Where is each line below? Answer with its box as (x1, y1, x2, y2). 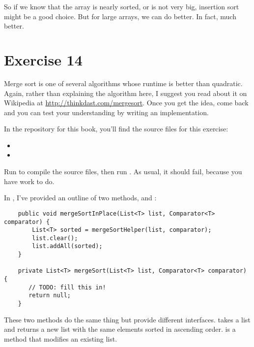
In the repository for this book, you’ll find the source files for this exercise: (4, 124, 228, 134)
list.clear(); (32, 234, 78, 242)
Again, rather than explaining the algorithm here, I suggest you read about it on (4, 88, 247, 98)
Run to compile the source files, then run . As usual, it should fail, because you (4, 166, 242, 177)
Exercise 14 (4, 49, 83, 69)
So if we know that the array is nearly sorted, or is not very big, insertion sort (4, 1, 239, 11)
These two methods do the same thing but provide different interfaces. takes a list (4, 314, 251, 324)
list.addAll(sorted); (32, 243, 103, 250)
